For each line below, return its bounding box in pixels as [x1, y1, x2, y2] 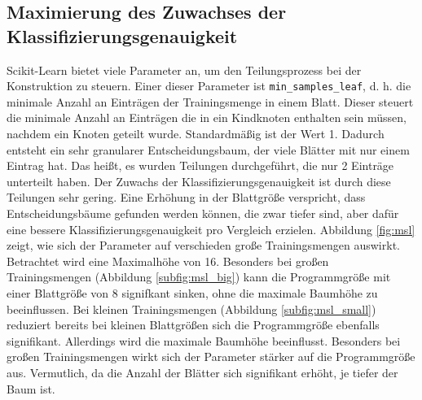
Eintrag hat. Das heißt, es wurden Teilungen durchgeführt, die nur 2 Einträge [7, 157, 394, 174]
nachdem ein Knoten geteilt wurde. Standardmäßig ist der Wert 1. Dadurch [7, 125, 385, 142]
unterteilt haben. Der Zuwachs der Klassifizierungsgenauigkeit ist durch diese [7, 172, 391, 189]
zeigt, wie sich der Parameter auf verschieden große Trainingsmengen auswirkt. [7, 237, 400, 254]
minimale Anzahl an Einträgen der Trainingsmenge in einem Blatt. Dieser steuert [7, 93, 414, 110]
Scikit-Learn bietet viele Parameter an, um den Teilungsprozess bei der [7, 61, 362, 78]
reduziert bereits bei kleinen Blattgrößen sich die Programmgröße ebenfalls [7, 316, 380, 333]
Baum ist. [7, 380, 55, 397]
